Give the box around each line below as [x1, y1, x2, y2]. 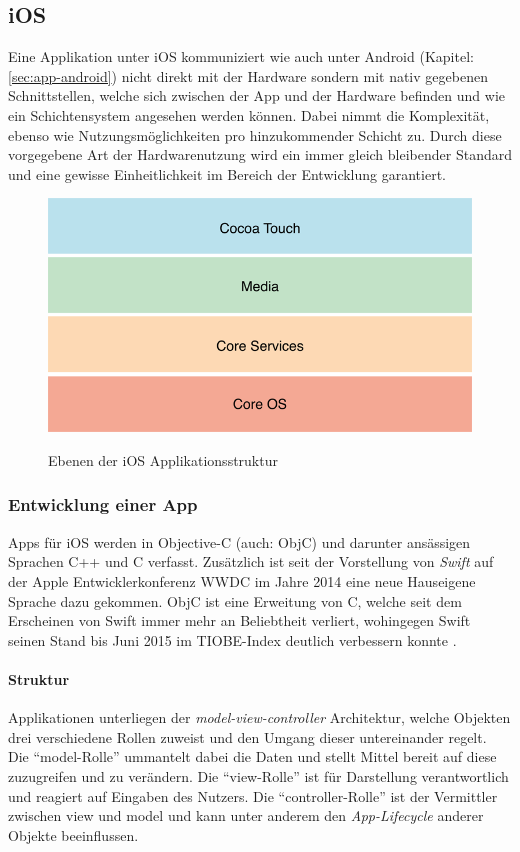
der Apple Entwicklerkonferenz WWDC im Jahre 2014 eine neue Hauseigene [8, 570, 476, 591]
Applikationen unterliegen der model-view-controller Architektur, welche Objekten [8, 707, 511, 728]
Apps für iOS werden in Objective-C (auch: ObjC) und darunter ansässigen [8, 531, 471, 552]
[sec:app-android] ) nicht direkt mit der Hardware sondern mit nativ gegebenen [8, 65, 488, 86]
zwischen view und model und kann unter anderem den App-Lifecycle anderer [8, 805, 484, 826]
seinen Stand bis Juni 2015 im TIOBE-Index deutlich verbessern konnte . [8, 629, 457, 650]
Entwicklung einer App [8, 492, 198, 517]
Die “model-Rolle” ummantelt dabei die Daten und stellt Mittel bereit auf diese [8, 746, 497, 767]
